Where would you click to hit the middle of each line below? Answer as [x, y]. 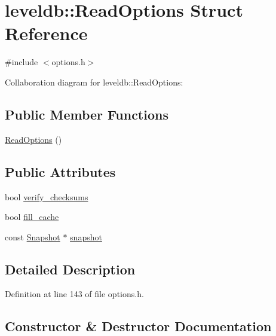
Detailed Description [70, 269]
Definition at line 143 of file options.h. [74, 294]
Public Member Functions [87, 114]
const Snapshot [33, 236]
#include [22, 62]
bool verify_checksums [47, 196]
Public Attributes [60, 171]
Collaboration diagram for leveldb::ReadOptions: [94, 82]
